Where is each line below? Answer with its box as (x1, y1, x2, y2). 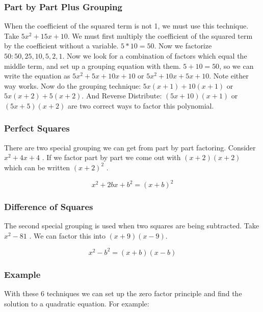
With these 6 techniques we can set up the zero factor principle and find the (4, 288, 242, 299)
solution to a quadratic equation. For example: (4, 298, 149, 308)
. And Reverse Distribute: (82, 90, 162, 101)
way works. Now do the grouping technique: (4, 80, 141, 91)
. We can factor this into (29, 230, 106, 241)
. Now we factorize (154, 40, 212, 51)
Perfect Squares (4, 122, 70, 135)
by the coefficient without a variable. (4, 40, 119, 51)
